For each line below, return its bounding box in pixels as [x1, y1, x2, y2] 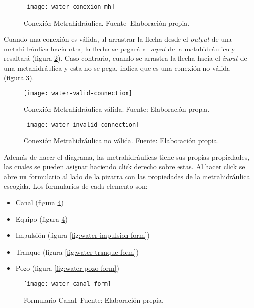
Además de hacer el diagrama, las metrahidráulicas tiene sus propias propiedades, [4, 152, 250, 162]
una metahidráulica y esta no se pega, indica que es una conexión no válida [4, 63, 230, 73]
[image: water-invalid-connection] [24, 121, 140, 128]
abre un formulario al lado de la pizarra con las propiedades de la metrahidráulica [4, 171, 250, 181]
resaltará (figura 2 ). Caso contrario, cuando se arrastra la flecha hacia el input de [4, 53, 247, 63]
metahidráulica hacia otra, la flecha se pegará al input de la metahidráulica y [4, 43, 235, 53]
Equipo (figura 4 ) [15, 213, 68, 224]
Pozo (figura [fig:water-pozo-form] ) [15, 263, 119, 273]
